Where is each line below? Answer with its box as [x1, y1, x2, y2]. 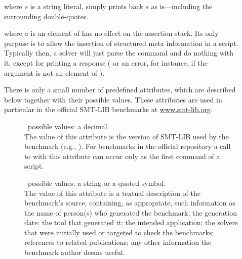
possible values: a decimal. [27, 121, 109, 131]
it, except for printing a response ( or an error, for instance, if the [4, 57, 208, 68]
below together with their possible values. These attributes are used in [4, 94, 222, 105]
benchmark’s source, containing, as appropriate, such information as [24, 197, 235, 208]
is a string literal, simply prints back [30, 1, 143, 11]
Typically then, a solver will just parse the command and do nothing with [4, 47, 233, 58]
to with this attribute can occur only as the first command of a [24, 150, 220, 161]
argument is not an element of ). [4, 67, 105, 78]
